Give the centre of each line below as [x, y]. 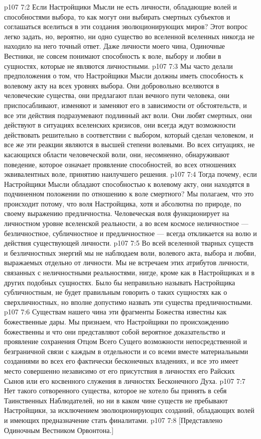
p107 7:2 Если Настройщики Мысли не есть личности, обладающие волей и [120, 7]
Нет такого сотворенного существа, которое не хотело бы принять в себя [115, 391]
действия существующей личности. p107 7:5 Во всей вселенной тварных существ [129, 243]
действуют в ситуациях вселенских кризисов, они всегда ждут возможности [120, 125]
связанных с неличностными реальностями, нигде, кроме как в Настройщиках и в [129, 272]
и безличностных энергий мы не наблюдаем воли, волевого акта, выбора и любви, [130, 252]
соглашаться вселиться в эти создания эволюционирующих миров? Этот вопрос [126, 26]
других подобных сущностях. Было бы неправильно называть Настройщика [120, 282]
